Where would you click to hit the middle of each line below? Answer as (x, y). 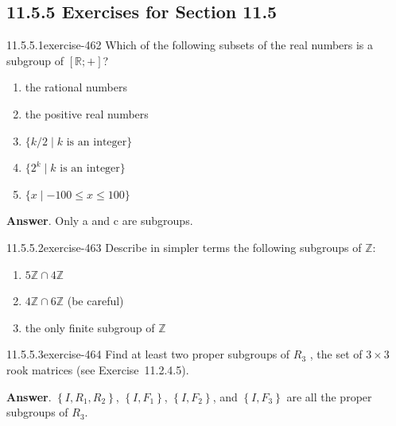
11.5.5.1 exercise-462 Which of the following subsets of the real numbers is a (190, 45)
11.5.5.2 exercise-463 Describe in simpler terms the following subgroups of (184, 247)
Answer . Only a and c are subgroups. (100, 221)
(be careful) (95, 301)
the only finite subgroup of (90, 327)
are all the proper (329, 396)
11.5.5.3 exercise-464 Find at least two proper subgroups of (148, 354)
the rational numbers (76, 87)
